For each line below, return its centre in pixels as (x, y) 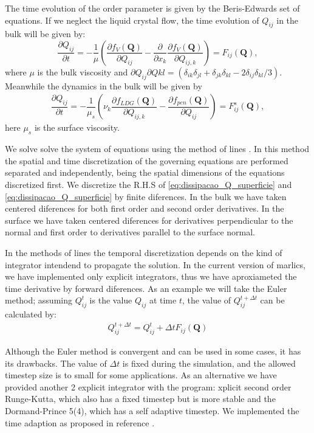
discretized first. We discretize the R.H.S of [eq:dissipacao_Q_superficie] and (148, 184)
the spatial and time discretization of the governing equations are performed (147, 160)
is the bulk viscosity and (83, 71)
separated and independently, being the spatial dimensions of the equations (145, 172)
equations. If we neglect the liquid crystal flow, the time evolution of (132, 20)
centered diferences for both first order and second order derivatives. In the (145, 208)
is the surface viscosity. (77, 127)
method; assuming (39, 300)
